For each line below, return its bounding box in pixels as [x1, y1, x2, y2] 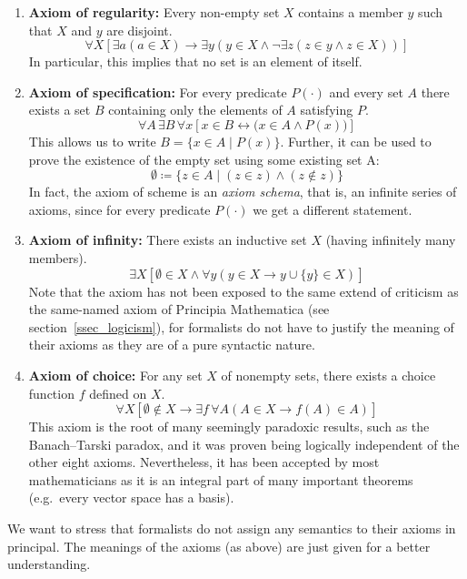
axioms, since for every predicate [28, 199, 211, 218]
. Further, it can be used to [280, 131, 432, 150]
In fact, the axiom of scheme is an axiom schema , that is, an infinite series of [28, 182, 457, 201]
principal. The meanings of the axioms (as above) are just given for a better [7, 536, 431, 555]
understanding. [7, 554, 91, 574]
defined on [89, 383, 147, 402]
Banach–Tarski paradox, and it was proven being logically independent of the [28, 434, 460, 453]
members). [28, 248, 87, 267]
